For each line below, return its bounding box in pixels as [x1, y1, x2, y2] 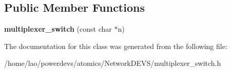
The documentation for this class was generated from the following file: [4, 40, 227, 51]
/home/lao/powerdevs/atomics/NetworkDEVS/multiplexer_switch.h [4, 58, 221, 68]
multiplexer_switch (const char [4, 23, 112, 34]
